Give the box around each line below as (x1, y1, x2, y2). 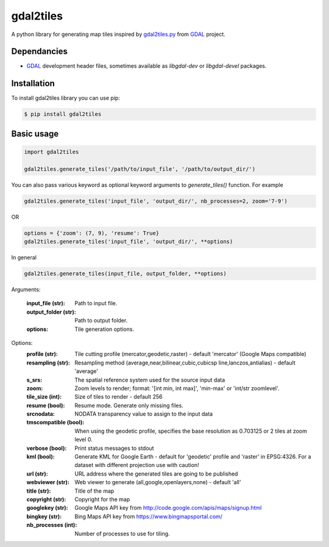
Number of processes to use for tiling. (74, 530, 170, 537)
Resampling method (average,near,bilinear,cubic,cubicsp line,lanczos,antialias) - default (74, 359, 295, 366)
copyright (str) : (26, 495, 66, 503)
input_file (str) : (26, 300, 65, 307)
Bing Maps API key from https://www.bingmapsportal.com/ (74, 513, 222, 520)
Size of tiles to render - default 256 (74, 393, 163, 400)
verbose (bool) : (26, 444, 67, 452)
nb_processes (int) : (26, 521, 77, 529)
